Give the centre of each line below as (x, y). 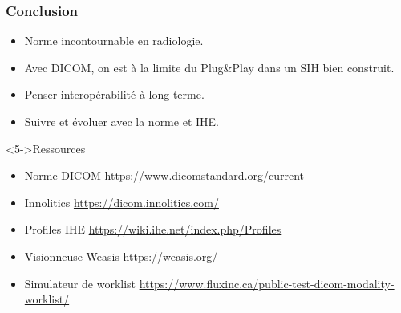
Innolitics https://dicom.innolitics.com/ (122, 202)
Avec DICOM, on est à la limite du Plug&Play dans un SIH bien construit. (209, 67)
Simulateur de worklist (80, 283)
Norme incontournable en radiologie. (114, 41)
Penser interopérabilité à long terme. (114, 94)
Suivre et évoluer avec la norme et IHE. (122, 121)
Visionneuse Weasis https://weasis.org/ (121, 256)
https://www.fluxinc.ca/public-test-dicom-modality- (267, 283)
